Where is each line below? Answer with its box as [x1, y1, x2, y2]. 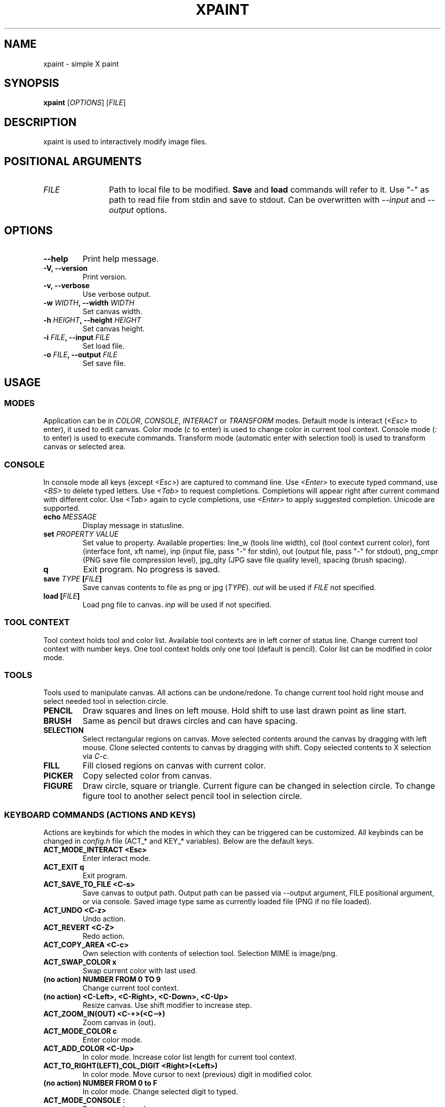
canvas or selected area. [43, 442, 126, 451]
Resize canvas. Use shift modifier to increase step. [82, 1001, 252, 1010]
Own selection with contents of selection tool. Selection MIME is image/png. [82, 949, 337, 958]
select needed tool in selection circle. [43, 697, 168, 706]
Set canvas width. [82, 306, 143, 316]
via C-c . [82, 752, 109, 761]
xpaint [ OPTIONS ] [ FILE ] [43, 98, 126, 107]
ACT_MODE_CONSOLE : [43, 1096, 125, 1105]
